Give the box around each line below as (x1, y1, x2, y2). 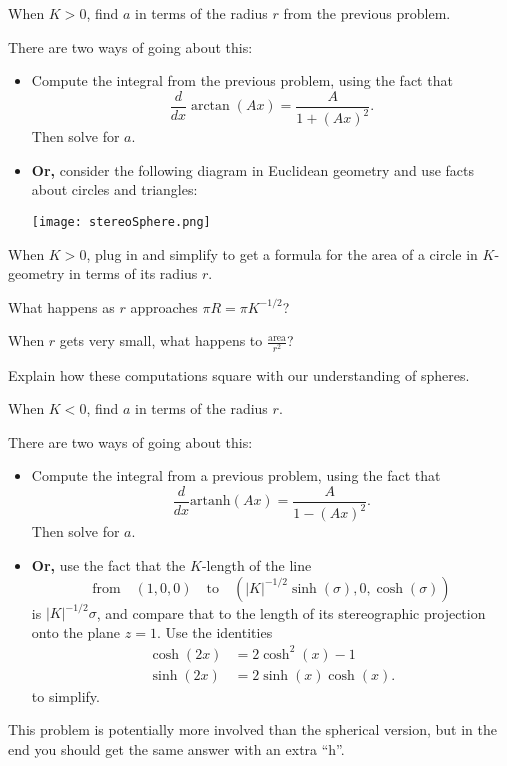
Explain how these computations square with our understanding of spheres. (8, 364, 470, 385)
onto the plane (31, 621, 121, 642)
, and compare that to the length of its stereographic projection (96, 602, 486, 623)
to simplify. (31, 685, 100, 706)
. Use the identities (156, 621, 273, 642)
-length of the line (201, 554, 312, 575)
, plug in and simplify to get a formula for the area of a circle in (86, 243, 478, 264)
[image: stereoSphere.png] (31, 214, 211, 229)
